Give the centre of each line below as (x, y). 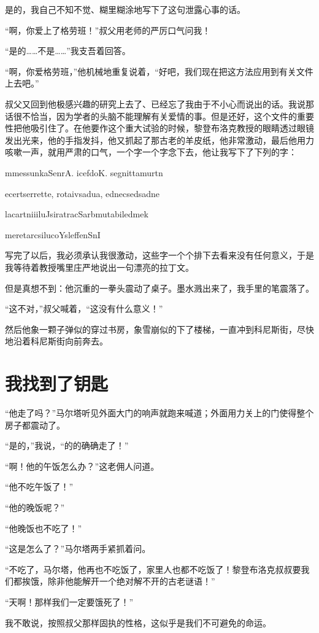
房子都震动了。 (35, 425)
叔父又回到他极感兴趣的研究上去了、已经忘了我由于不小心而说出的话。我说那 (159, 103)
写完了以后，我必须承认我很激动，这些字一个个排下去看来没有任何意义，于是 (159, 255)
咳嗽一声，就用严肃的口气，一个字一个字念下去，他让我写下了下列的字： (151, 152)
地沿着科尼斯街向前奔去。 (56, 341)
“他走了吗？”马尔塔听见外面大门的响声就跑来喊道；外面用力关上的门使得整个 (159, 413)
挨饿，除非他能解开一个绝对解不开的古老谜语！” (118, 581)
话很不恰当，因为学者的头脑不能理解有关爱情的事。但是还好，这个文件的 (151, 116)
